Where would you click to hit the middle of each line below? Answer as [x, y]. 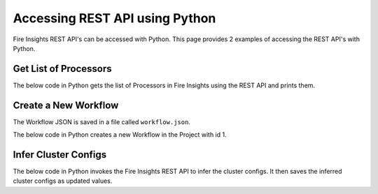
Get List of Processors [62, 69]
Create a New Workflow [66, 105]
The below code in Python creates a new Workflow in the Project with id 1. [120, 135]
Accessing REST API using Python [114, 18]
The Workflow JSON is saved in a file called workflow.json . [101, 121]
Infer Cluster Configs [60, 155]
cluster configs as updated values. [63, 181]
